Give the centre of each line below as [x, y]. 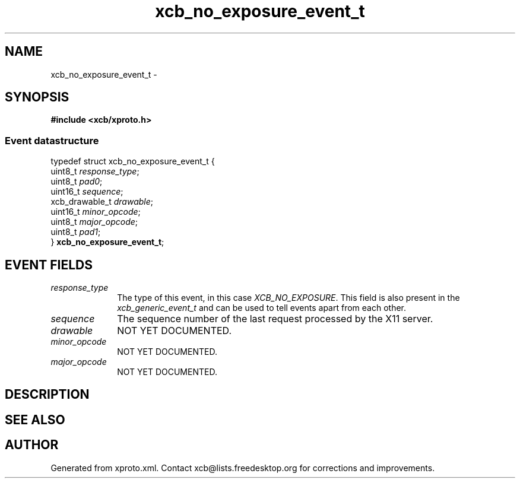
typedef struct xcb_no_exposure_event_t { [133, 161]
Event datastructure [52, 140]
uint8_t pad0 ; [77, 182]
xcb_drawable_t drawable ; [102, 202]
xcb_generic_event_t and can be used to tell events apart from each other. [262, 308]
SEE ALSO [35, 420]
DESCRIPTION [47, 395]
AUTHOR [32, 445]
